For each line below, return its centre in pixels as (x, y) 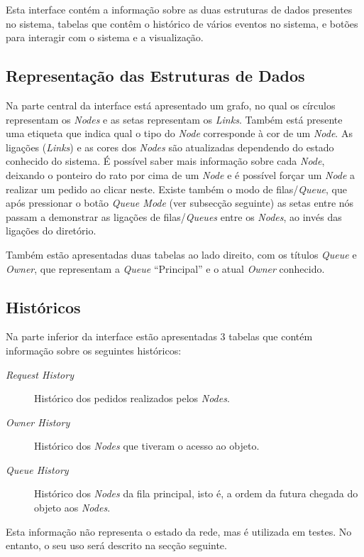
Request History (40, 374)
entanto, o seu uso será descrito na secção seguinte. (116, 545)
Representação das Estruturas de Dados (155, 76)
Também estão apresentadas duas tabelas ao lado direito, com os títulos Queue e (181, 254)
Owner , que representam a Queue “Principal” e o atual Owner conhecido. (165, 268)
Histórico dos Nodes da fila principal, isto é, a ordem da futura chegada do (196, 493)
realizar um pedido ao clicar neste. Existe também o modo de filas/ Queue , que (176, 189)
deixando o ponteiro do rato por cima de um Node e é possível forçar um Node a (181, 174)
